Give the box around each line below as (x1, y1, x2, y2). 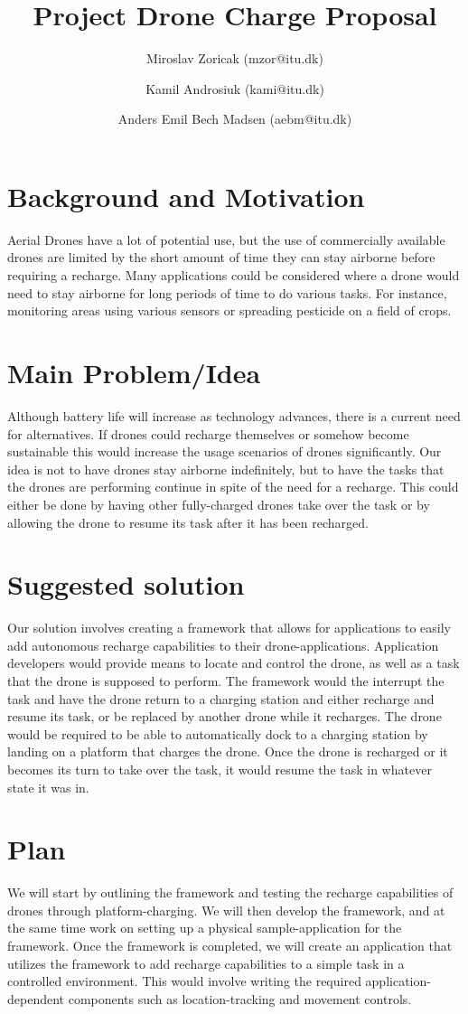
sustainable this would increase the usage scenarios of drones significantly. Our (7, 442, 442, 461)
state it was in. (7, 777, 89, 796)
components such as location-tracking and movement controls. (68, 989, 412, 1008)
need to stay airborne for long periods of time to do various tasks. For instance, (7, 283, 447, 302)
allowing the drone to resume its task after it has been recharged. (7, 512, 369, 531)
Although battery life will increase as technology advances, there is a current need (7, 406, 461, 425)
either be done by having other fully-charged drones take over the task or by (7, 494, 430, 513)
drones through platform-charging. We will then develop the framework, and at (7, 900, 445, 919)
